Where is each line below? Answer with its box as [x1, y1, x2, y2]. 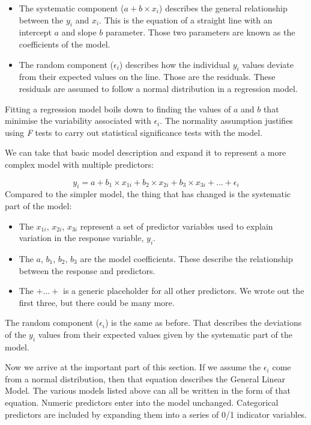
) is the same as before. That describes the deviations [105, 316, 302, 329]
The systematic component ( [19, 2, 124, 14]
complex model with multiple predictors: [5, 157, 154, 170]
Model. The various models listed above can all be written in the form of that [5, 384, 291, 397]
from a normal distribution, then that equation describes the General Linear [5, 372, 286, 385]
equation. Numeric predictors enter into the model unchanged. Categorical [5, 396, 279, 409]
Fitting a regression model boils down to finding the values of [5, 102, 231, 115]
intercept [19, 26, 52, 38]
